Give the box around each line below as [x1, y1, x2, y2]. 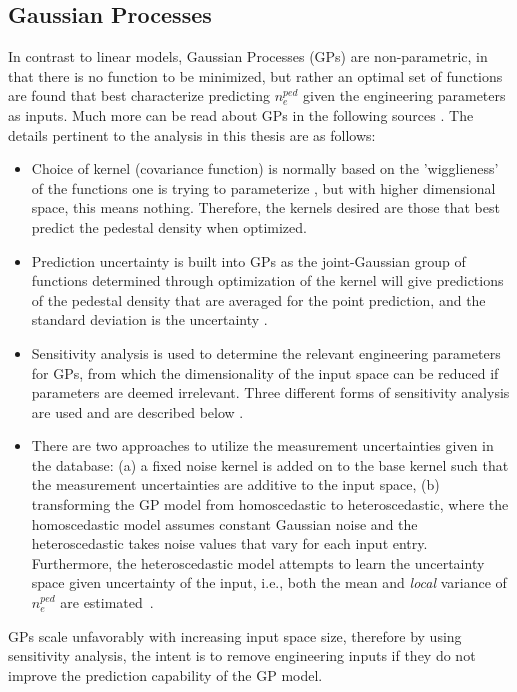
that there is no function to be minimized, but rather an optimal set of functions [8, 65, 503, 86]
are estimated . [60, 592, 154, 613]
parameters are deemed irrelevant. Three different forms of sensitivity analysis [31, 382, 510, 403]
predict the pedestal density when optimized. [31, 216, 307, 237]
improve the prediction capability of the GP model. [8, 664, 323, 685]
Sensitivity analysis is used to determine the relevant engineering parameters [31, 342, 501, 363]
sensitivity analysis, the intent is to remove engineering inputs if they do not [8, 645, 476, 666]
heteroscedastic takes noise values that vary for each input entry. [31, 533, 428, 554]
